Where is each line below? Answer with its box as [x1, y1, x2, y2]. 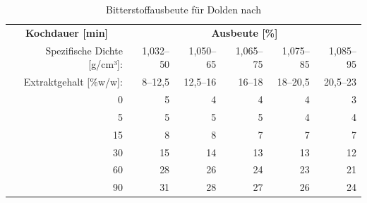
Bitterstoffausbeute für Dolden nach [106, 2, 261, 16]
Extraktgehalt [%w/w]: [23, 74, 123, 89]
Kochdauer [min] [25, 25, 109, 40]
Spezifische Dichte [45, 42, 123, 57]
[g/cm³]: [88, 57, 123, 71]
